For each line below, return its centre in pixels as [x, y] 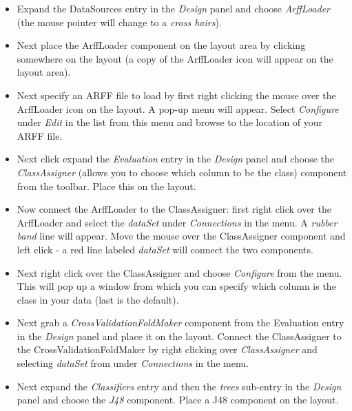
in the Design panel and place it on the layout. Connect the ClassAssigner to [179, 336]
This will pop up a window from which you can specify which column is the [176, 286]
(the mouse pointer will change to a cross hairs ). [119, 22]
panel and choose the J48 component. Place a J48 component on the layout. [178, 400]
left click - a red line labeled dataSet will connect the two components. [165, 249]
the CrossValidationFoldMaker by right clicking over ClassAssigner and [167, 349]
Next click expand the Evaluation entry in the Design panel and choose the [176, 159]
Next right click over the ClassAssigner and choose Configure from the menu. [179, 272]
